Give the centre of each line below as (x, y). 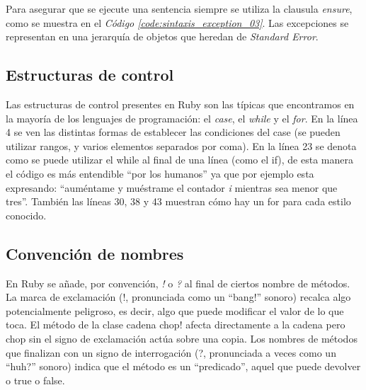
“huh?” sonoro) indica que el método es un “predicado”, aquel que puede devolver (183, 366)
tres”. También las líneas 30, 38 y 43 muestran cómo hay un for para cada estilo (178, 201)
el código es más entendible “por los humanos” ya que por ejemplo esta (160, 173)
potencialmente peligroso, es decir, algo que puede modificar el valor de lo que (175, 310)
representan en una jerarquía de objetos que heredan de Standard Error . (162, 36)
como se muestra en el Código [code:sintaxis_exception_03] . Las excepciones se (177, 22)
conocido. (26, 215)
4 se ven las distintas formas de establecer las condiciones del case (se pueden (173, 132)
